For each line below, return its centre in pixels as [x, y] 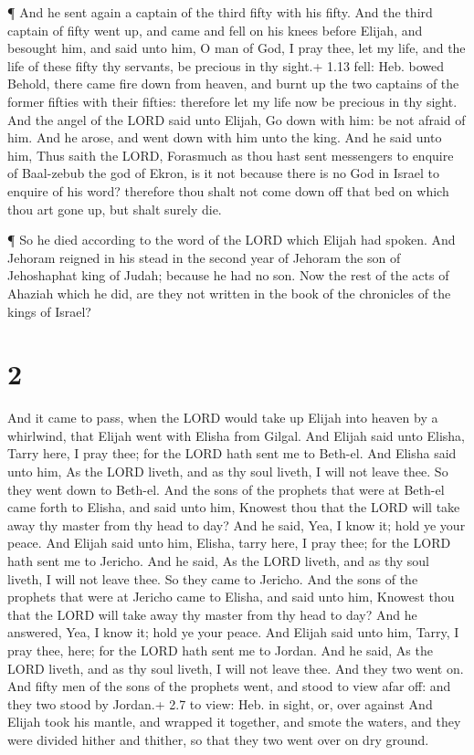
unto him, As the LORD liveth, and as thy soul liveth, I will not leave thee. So [228, 471]
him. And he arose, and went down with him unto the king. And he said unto [225, 137]
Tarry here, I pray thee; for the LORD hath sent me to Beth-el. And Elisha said [232, 453]
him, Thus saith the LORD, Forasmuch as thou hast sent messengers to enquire [231, 155]
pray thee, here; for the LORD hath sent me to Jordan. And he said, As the [220, 650]
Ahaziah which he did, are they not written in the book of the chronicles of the [229, 293]
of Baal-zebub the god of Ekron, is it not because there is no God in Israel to [224, 173]
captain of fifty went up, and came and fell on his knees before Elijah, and [215, 30]
